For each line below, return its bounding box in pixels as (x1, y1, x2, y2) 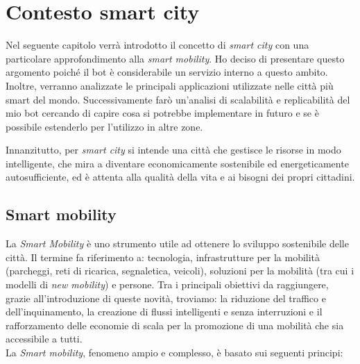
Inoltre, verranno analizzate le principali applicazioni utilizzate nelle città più (6, 78, 334, 92)
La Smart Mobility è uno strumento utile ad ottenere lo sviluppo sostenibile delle (6, 236, 349, 251)
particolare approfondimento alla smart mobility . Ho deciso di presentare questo (6, 51, 345, 65)
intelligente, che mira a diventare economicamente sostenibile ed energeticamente (6, 156, 349, 170)
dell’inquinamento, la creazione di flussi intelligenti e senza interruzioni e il (6, 304, 323, 319)
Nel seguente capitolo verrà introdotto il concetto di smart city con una (6, 38, 309, 52)
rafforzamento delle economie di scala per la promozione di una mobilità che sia (6, 317, 344, 332)
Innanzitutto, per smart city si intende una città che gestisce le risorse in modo (6, 142, 341, 157)
